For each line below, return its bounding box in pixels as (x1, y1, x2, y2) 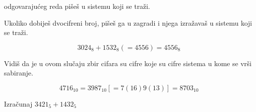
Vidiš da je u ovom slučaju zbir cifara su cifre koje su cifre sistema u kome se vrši (4, 58, 252, 68)
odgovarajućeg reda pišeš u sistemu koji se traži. (4, 1, 150, 11)
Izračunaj (4, 98, 33, 109)
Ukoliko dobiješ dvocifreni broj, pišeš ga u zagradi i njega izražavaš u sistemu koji (4, 17, 252, 28)
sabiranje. (4, 68, 33, 78)
